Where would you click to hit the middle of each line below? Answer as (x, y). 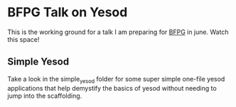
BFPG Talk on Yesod (68, 12)
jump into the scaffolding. (45, 96)
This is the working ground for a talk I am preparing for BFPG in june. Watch (118, 32)
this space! (23, 39)
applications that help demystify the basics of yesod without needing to (112, 88)
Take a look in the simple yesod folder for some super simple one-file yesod (116, 80)
